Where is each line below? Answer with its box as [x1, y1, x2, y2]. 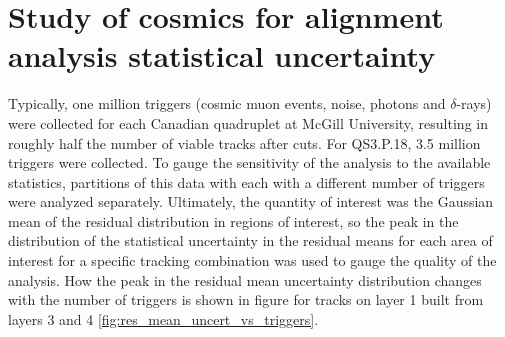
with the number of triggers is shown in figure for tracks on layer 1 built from [8, 289, 484, 310]
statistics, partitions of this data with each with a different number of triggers [8, 171, 485, 192]
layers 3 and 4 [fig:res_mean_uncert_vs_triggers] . [8, 308, 319, 329]
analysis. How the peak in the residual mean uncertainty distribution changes [8, 269, 482, 290]
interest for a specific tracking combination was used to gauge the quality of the [8, 250, 497, 271]
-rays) [456, 93, 492, 114]
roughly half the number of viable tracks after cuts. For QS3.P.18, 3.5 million [8, 132, 481, 153]
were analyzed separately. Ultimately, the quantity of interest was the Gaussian [8, 191, 494, 212]
